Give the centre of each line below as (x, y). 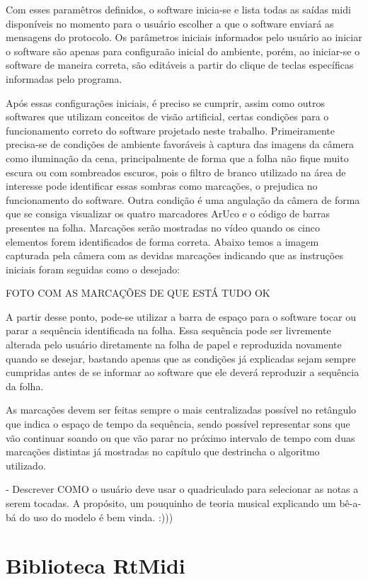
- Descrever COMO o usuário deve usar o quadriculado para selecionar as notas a (182, 489)
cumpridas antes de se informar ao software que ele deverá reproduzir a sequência (183, 372)
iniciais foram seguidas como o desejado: (93, 269)
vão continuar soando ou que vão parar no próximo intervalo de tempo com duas (180, 437)
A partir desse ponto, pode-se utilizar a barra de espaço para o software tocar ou (181, 316)
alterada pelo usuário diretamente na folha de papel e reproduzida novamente (174, 345)
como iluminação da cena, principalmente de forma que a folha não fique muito (177, 158)
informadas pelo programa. (64, 78)
